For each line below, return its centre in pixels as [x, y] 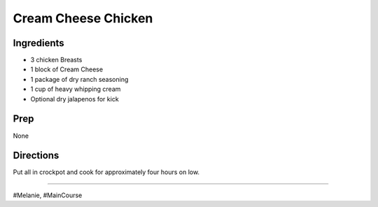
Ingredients [38, 43]
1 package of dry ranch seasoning [79, 79]
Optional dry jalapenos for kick [75, 99]
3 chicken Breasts [56, 60]
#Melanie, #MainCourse [48, 195]
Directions [36, 156]
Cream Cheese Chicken [83, 18]
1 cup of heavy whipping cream [76, 89]
